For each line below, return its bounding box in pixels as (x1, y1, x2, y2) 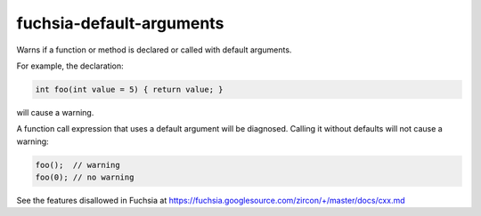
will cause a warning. (16, 107, 94, 117)
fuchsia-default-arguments (16, 13, 224, 33)
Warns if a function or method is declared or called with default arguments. (16, 44, 292, 55)
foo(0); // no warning (35, 172, 135, 182)
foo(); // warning (35, 160, 120, 170)
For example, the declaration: (16, 60, 124, 71)
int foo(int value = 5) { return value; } (35, 84, 224, 94)
